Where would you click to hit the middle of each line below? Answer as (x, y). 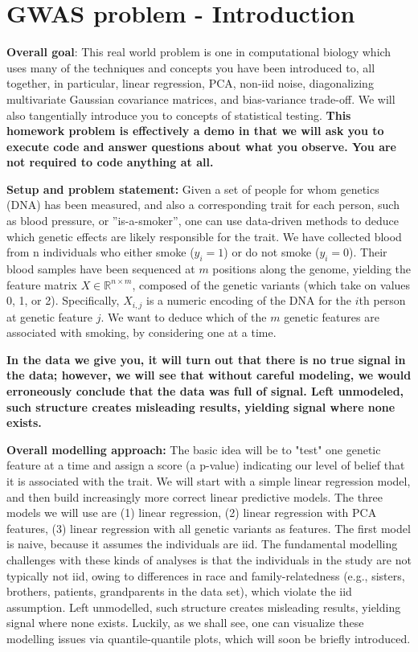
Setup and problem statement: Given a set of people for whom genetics (193, 189)
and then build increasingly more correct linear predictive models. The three (195, 496)
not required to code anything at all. (110, 162)
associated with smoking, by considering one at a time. (141, 332)
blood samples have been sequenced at (101, 269)
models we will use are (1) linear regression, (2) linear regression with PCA (192, 513)
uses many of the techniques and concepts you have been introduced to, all (191, 67)
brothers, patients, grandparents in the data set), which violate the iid (179, 591)
